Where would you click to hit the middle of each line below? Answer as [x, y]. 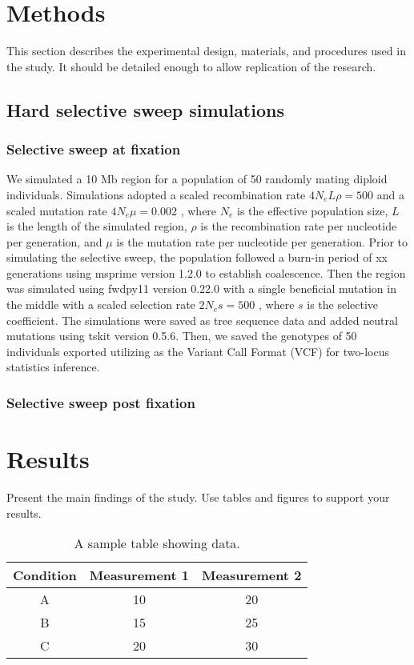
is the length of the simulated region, [97, 226]
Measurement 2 [252, 575]
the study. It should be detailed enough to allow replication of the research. [191, 66]
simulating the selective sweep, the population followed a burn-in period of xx [197, 257]
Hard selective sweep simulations [145, 109]
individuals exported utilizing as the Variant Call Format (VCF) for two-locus [198, 351]
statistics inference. [53, 367]
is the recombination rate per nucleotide [299, 226]
